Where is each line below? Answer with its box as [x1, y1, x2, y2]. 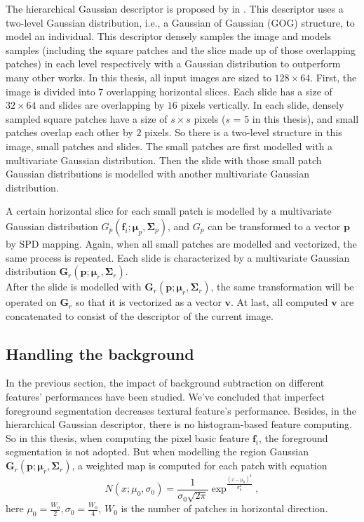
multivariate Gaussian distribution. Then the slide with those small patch [6, 152, 322, 167]
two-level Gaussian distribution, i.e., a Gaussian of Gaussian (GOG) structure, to [6, 15, 355, 29]
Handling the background [6, 342, 194, 364]
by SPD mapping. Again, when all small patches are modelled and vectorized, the [6, 236, 357, 250]
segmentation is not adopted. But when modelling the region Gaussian [6, 444, 309, 459]
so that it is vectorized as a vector [75, 295, 222, 309]
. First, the [310, 69, 357, 84]
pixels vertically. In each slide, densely [180, 98, 344, 112]
